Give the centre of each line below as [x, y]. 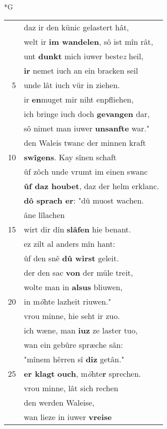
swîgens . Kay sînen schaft [70, 157]
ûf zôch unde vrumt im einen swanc [86, 171]
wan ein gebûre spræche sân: [74, 344]
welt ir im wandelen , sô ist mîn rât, [88, 41]
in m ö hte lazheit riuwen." [68, 301]
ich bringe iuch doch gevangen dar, [87, 113]
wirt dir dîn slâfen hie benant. [78, 229]
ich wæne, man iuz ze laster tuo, [81, 330]
